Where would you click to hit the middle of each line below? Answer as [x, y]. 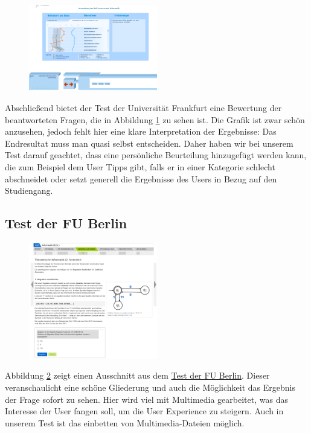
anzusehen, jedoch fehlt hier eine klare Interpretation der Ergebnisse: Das [141, 131]
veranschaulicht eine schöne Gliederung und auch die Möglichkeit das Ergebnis [150, 387]
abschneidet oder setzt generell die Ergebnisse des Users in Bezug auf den [141, 178]
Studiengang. [29, 191]
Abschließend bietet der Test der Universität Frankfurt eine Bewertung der [143, 108]
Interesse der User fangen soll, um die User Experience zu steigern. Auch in [144, 411]
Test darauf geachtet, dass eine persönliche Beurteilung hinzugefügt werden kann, [156, 155]
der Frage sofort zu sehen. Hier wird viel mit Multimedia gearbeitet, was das [146, 399]
